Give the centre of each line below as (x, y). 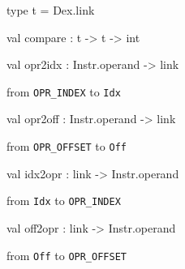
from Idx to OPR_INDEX (64, 201)
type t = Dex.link (51, 10)
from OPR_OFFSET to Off (67, 146)
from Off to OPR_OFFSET (67, 255)
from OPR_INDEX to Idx (64, 91)
